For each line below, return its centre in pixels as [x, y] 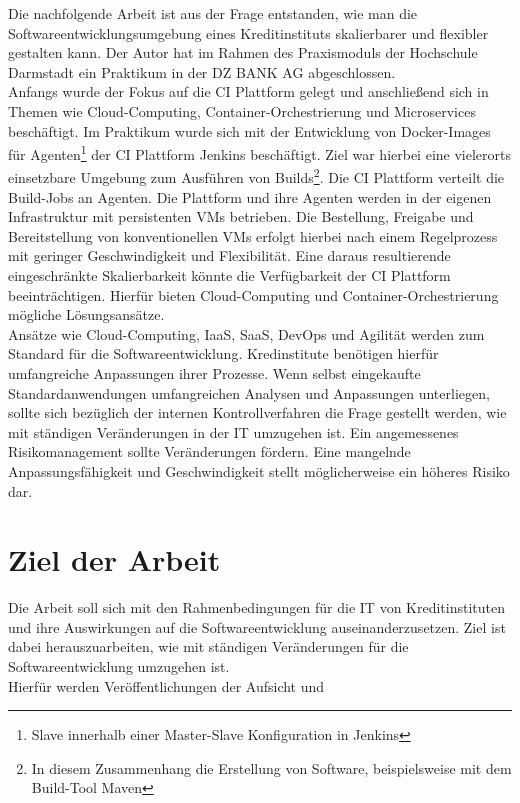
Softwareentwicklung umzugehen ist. [119, 666]
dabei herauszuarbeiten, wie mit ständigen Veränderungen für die [208, 646]
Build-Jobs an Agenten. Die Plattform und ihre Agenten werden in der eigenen [250, 196]
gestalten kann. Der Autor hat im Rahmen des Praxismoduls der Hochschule [243, 52]
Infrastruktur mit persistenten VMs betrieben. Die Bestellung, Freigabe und [241, 216]
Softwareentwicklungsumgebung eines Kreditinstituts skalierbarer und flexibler [248, 32]
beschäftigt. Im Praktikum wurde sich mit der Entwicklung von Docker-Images [249, 130]
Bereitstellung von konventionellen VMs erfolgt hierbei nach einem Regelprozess [253, 235]
